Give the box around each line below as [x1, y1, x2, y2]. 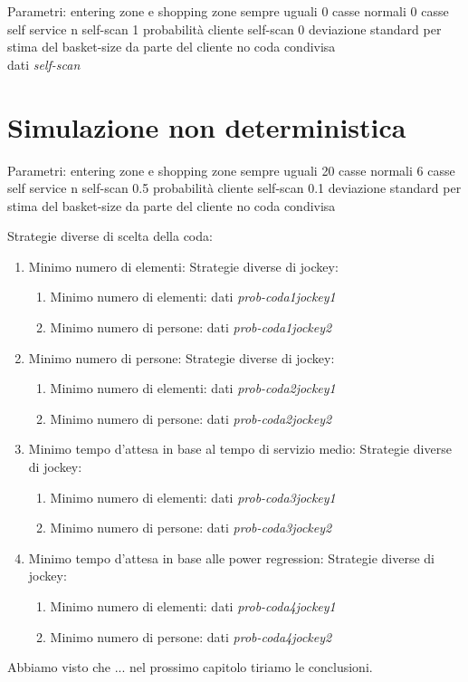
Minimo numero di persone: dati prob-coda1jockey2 [50, 318, 332, 337]
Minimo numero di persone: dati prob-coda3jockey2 [50, 518, 332, 537]
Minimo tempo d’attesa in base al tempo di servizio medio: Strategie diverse [28, 439, 452, 458]
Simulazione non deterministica [7, 108, 406, 145]
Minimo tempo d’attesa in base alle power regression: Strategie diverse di [28, 548, 435, 567]
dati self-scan [7, 54, 81, 73]
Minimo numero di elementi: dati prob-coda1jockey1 [50, 287, 336, 306]
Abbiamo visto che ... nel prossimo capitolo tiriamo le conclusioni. [7, 658, 373, 677]
